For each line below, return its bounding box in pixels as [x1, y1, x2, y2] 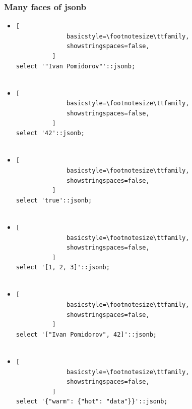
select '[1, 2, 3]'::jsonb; [16, 264, 110, 271]
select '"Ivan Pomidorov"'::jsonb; [16, 62, 136, 70]
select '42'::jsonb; [16, 130, 85, 137]
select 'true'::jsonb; [16, 196, 92, 204]
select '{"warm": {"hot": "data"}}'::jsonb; [16, 398, 168, 405]
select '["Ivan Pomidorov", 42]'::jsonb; [16, 331, 157, 338]
